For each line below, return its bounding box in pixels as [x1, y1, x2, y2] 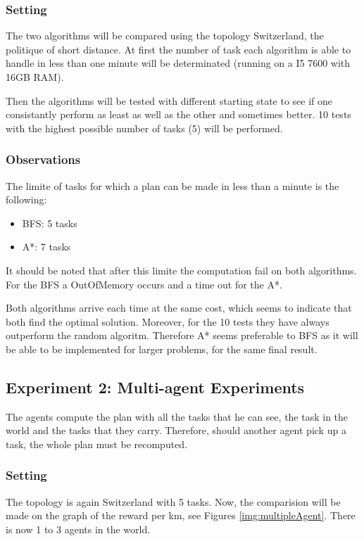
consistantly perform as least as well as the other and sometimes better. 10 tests [6, 107, 351, 122]
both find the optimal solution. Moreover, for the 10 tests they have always [6, 314, 330, 329]
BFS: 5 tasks [22, 215, 77, 230]
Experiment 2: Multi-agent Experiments [6, 376, 305, 397]
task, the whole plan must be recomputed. [6, 436, 188, 451]
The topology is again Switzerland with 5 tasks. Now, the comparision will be [6, 494, 341, 509]
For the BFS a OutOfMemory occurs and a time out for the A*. [6, 276, 282, 291]
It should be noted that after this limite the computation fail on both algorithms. [6, 262, 357, 277]
